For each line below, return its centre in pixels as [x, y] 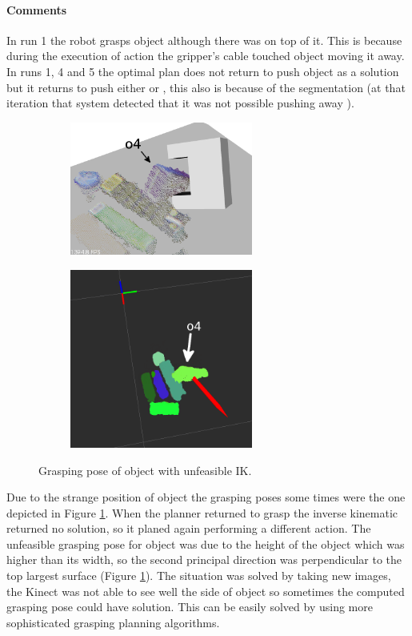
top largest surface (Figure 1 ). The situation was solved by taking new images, [199, 576]
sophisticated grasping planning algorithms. [113, 622]
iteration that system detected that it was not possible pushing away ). [180, 103]
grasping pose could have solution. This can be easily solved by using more [190, 607]
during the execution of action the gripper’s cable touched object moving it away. [206, 56]
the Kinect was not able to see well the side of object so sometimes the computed [206, 591]
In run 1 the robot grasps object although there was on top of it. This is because [204, 40]
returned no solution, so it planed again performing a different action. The [189, 528]
